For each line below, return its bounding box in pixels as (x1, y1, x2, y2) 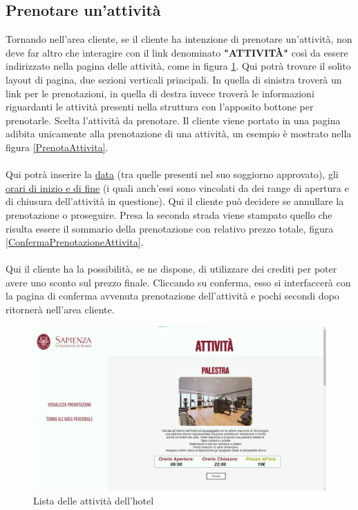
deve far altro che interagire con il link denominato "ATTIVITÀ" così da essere (6, 45, 348, 59)
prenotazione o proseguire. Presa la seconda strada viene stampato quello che (6, 207, 332, 222)
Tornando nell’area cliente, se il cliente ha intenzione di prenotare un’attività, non (6, 32, 352, 46)
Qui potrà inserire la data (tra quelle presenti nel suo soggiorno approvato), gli (6, 167, 339, 182)
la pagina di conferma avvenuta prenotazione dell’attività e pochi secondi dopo (6, 288, 339, 303)
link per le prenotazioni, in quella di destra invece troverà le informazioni (6, 86, 314, 100)
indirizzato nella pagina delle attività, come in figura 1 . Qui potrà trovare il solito (6, 59, 351, 73)
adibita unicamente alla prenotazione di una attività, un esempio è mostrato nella (6, 126, 352, 141)
